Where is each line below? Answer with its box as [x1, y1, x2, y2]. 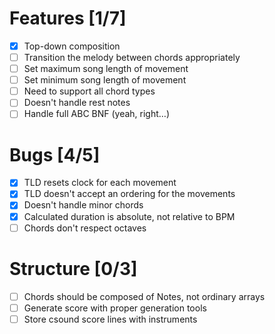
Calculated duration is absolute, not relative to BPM [23, 210, 236, 222]
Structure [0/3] [9, 257, 138, 280]
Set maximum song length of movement [23, 63, 189, 75]
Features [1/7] [9, 7, 127, 30]
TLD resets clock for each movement [23, 177, 177, 189]
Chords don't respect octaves [23, 222, 147, 234]
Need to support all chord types [23, 85, 156, 97]
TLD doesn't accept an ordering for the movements [23, 188, 236, 200]
